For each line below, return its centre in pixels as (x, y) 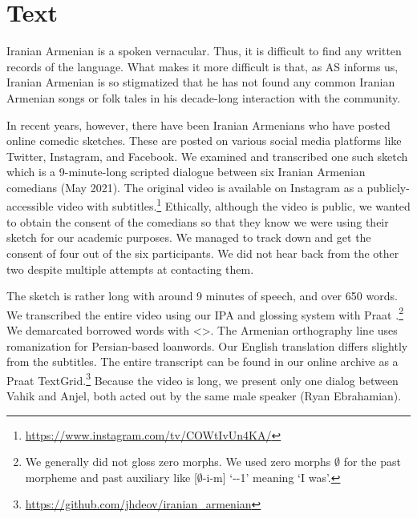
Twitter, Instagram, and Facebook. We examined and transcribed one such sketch (207, 156)
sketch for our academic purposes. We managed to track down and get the (189, 237)
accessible (30, 206)
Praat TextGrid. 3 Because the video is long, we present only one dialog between (202, 379)
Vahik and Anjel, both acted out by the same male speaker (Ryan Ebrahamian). (204, 395)
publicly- (388, 187)
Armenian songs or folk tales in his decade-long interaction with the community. (204, 97)
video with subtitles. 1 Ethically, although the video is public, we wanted (234, 205)
